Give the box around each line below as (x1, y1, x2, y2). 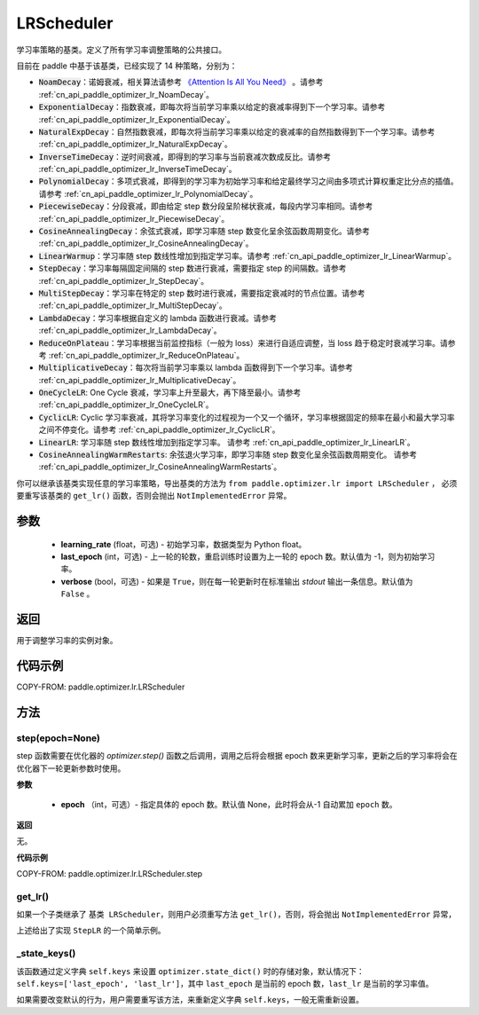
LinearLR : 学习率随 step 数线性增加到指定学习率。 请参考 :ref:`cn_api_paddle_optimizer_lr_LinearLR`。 (38, 437, 416, 447)
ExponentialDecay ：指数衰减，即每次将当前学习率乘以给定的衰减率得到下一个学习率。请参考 (38, 102, 386, 113)
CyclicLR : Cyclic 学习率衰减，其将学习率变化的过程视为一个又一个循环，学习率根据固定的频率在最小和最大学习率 (38, 412, 455, 422)
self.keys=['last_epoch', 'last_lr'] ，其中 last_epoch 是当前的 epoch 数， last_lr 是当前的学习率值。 (16, 978, 434, 988)
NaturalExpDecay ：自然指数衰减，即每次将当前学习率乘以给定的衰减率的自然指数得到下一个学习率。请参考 (38, 126, 436, 137)
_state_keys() (16, 948, 76, 960)
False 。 (60, 588, 95, 599)
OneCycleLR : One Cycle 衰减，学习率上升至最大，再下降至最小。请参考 (38, 387, 302, 398)
